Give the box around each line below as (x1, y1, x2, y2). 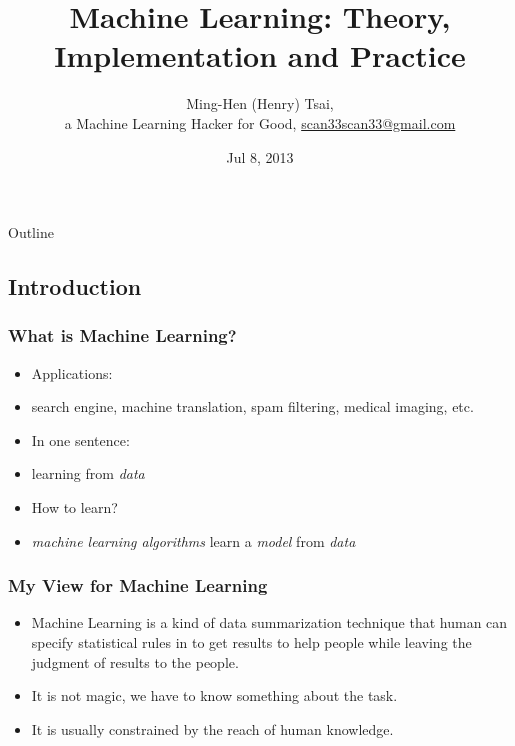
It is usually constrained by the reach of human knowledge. (31, 718, 394, 739)
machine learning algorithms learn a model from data (31, 530, 356, 551)
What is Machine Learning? (8, 323, 237, 348)
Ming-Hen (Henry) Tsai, (186, 93, 334, 114)
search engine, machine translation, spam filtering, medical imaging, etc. (31, 396, 474, 417)
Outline (8, 222, 54, 243)
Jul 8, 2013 (226, 146, 294, 167)
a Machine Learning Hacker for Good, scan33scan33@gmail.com (64, 112, 456, 133)
